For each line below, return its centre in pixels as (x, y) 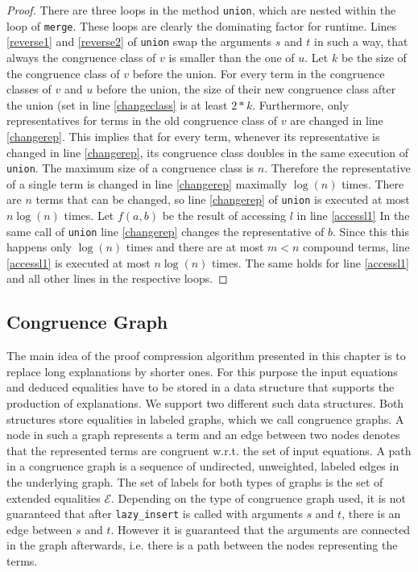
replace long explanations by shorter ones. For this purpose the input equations (202, 371)
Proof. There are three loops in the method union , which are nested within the (201, 10)
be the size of (374, 57)
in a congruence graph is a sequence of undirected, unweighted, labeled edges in (203, 466)
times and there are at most (195, 247)
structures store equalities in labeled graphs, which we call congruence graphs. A (205, 419)
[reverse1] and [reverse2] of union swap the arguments (139, 41)
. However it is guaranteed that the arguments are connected (261, 529)
